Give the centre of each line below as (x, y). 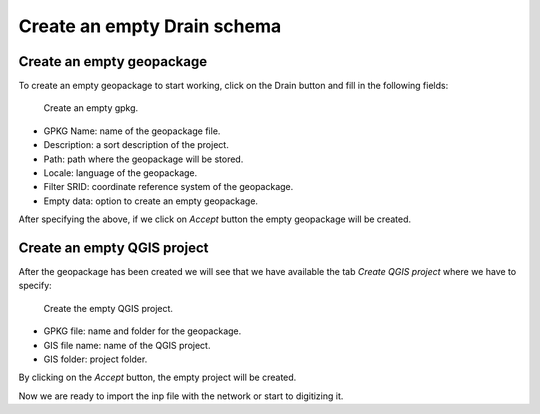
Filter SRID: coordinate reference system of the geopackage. (168, 187)
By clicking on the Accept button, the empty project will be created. (157, 377)
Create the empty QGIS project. (108, 308)
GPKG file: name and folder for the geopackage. (142, 331)
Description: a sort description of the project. (136, 145)
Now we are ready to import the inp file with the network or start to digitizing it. (181, 396)
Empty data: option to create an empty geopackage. (151, 201)
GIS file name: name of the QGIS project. (127, 345)
